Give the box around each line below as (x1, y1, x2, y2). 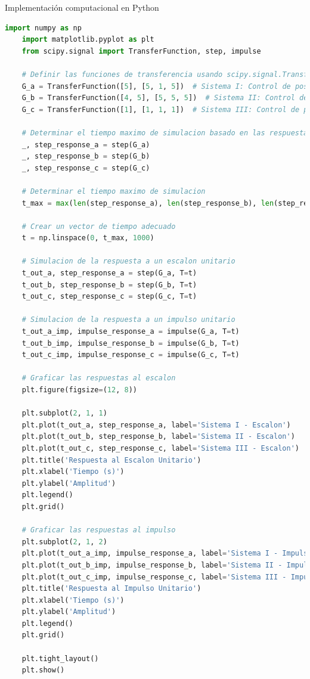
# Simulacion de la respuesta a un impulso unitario (21, 315, 235, 324)
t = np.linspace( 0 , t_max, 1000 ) (21, 234, 154, 243)
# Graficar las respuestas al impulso (21, 526, 176, 535)
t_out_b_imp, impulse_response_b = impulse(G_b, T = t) (21, 339, 240, 348)
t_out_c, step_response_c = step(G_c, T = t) (21, 292, 197, 301)
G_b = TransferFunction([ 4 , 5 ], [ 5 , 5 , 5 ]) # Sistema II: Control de (21, 94, 308, 103)
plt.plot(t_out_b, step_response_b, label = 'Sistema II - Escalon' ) (21, 432, 295, 441)
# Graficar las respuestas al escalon (21, 374, 176, 383)
